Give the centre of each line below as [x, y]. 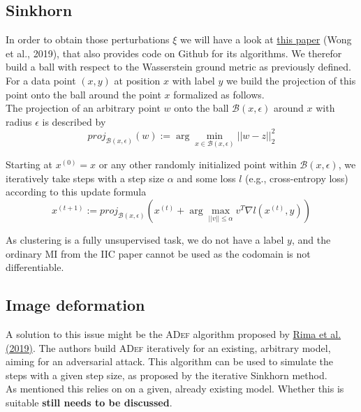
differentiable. [35, 267]
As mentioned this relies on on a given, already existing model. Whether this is [175, 389]
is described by [74, 121]
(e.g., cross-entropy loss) [297, 178]
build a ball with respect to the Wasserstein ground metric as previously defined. [178, 67]
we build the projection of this [291, 80]
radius [19, 121]
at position [137, 80]
